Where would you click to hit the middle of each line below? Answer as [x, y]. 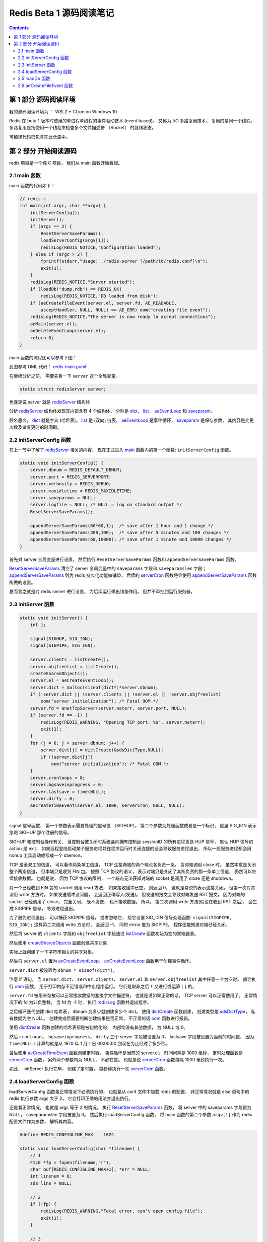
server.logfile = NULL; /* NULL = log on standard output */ [106, 505]
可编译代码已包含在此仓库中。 [40, 137]
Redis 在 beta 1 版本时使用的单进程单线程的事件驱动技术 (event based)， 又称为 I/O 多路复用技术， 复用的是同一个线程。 [132, 120]
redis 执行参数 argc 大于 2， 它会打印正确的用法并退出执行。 [71, 1098]
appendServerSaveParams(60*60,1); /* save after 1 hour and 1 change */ [122, 526]
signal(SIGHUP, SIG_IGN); [62, 639]
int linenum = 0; [51, 1176]
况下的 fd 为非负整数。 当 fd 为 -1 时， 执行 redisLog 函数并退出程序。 [80, 1002]
